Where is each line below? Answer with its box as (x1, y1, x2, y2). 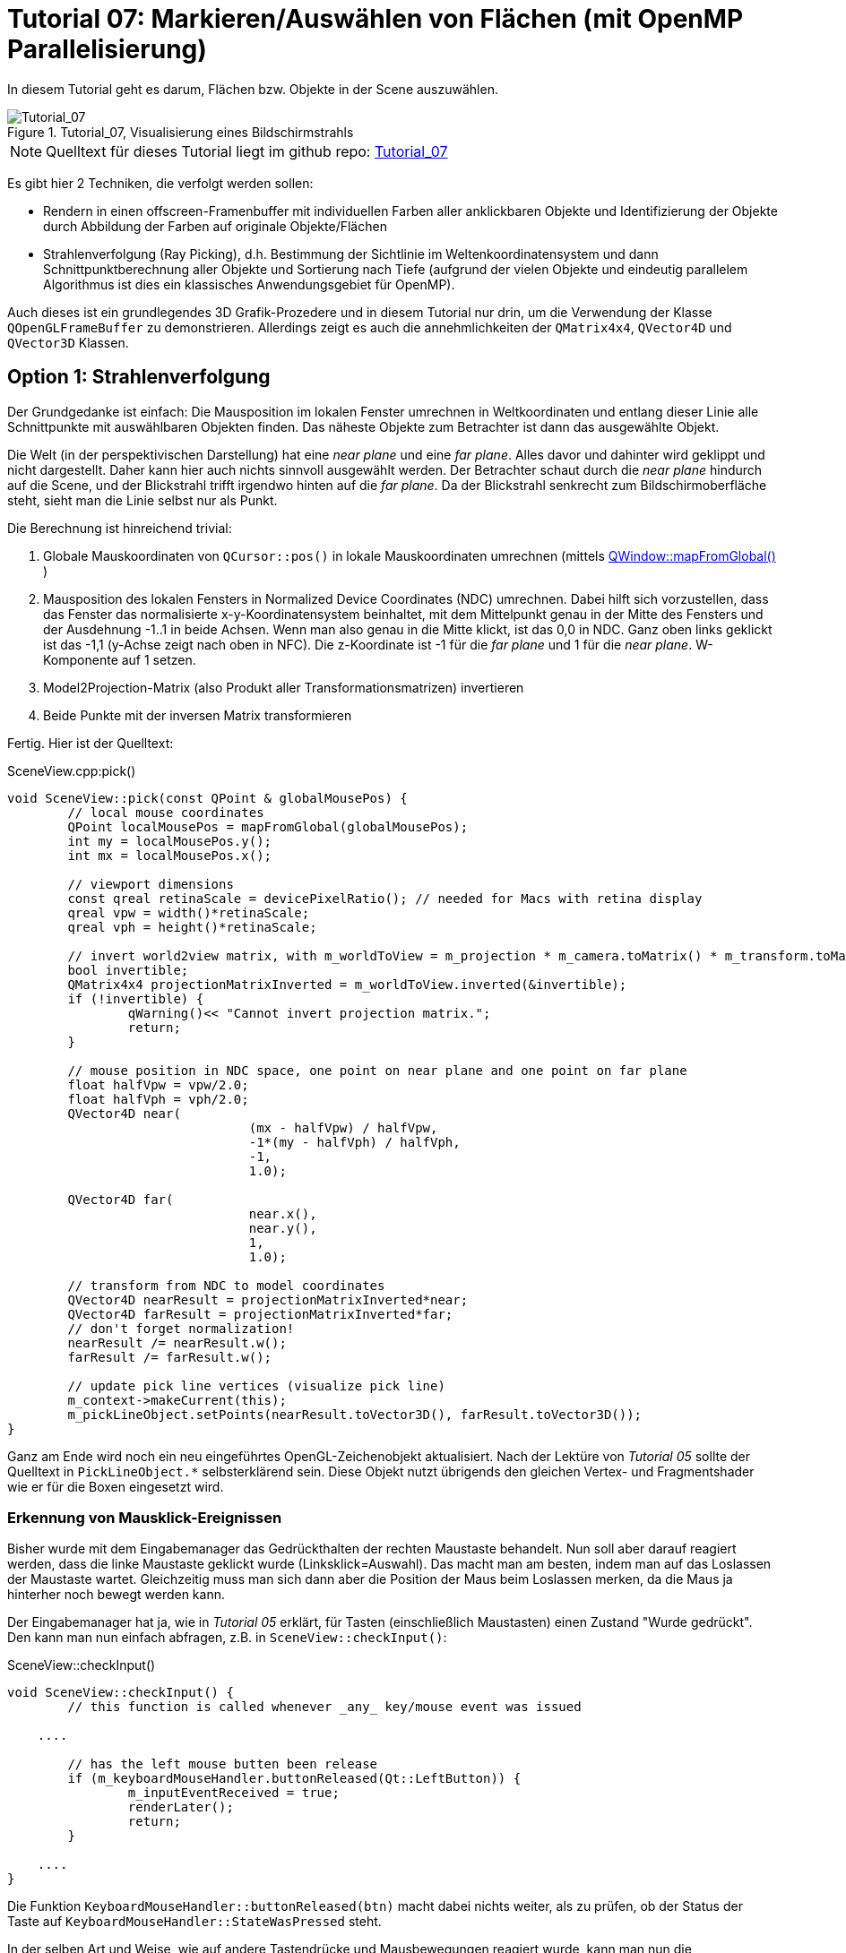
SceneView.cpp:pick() (7, 762, 136, 779)
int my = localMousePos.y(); (67, 833, 272, 848)
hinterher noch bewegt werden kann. (7, 1587, 225, 1603)
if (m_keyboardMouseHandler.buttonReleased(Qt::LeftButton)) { (67, 1771, 522, 1786)
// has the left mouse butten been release (67, 1757, 378, 1772)
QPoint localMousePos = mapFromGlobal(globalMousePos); (67, 819, 469, 834)
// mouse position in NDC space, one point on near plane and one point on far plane (67, 1063, 687, 1078)
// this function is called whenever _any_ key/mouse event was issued (67, 1699, 582, 1715)
